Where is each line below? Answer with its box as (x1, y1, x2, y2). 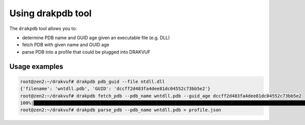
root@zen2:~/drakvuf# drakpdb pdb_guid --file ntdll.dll (20, 79, 165, 84)
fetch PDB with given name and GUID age (22, 42, 109, 48)
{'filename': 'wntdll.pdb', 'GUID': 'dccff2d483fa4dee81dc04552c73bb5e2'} (20, 86, 211, 91)
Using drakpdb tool (9, 8, 92, 19)
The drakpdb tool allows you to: (9, 25, 77, 32)
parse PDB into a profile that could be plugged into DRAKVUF (22, 49, 151, 55)
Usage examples (9, 62, 64, 71)
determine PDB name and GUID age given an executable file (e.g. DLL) (22, 35, 170, 41)
